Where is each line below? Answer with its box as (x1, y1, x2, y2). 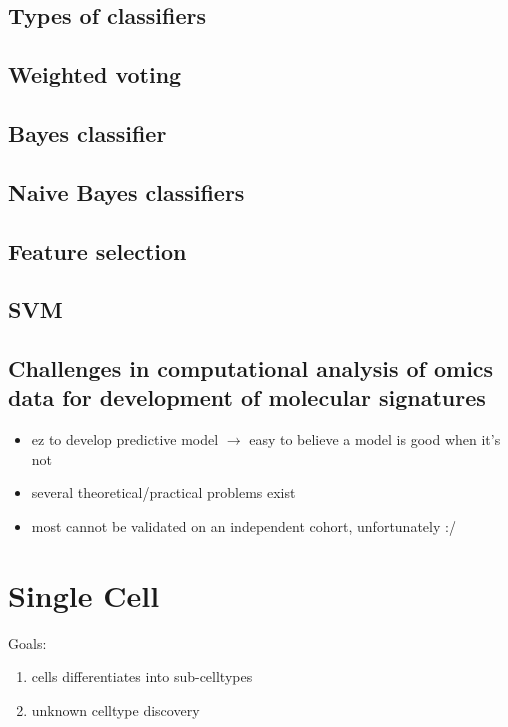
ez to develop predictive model (31, 429, 219, 450)
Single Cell (8, 574, 160, 615)
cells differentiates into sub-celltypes (31, 666, 253, 687)
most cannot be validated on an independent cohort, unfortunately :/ (31, 516, 456, 537)
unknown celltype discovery (31, 699, 200, 720)
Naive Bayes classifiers (8, 176, 245, 207)
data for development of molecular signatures (8, 382, 486, 413)
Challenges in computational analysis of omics (8, 353, 494, 384)
